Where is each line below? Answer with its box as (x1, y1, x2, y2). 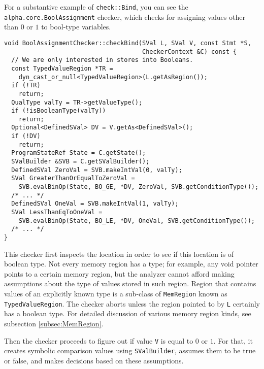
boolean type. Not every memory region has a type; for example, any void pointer (4, 258, 258, 269)
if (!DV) (11, 132, 41, 140)
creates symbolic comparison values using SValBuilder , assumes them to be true (4, 345, 256, 356)
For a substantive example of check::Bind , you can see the (4, 2, 188, 12)
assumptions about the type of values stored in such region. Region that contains (4, 278, 256, 289)
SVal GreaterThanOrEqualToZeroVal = (11, 175, 135, 182)
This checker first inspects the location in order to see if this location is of (4, 248, 234, 259)
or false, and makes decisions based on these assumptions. (4, 355, 184, 365)
